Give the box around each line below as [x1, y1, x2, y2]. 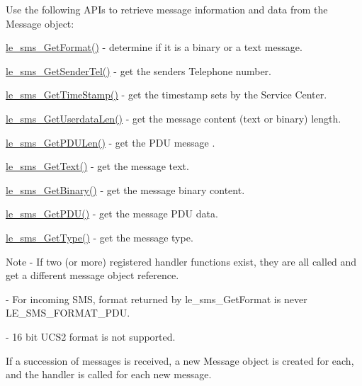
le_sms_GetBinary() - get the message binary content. [6, 182, 245, 197]
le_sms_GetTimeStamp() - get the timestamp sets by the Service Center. [6, 87, 327, 102]
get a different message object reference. [6, 268, 179, 283]
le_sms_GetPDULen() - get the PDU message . [6, 135, 215, 149]
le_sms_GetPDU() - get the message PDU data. [6, 206, 218, 221]
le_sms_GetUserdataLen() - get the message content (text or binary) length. [6, 110, 341, 125]
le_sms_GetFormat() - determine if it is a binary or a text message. [6, 40, 302, 55]
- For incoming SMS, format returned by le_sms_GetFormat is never [6, 291, 307, 306]
